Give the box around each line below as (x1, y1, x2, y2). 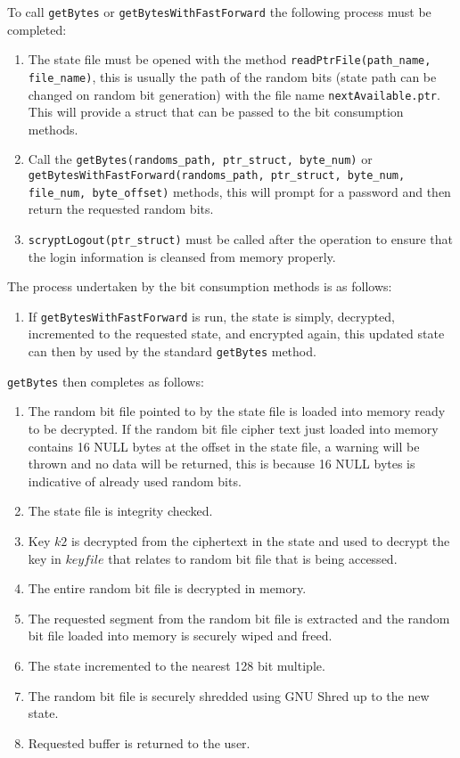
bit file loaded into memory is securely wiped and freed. (28, 626, 333, 645)
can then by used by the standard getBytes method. (28, 342, 316, 361)
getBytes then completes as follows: (7, 371, 204, 390)
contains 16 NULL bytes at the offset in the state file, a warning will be (28, 436, 420, 455)
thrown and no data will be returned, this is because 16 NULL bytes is (28, 454, 415, 473)
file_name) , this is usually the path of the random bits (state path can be (28, 67, 437, 86)
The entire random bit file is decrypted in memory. (28, 579, 307, 598)
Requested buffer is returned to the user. (28, 733, 251, 752)
